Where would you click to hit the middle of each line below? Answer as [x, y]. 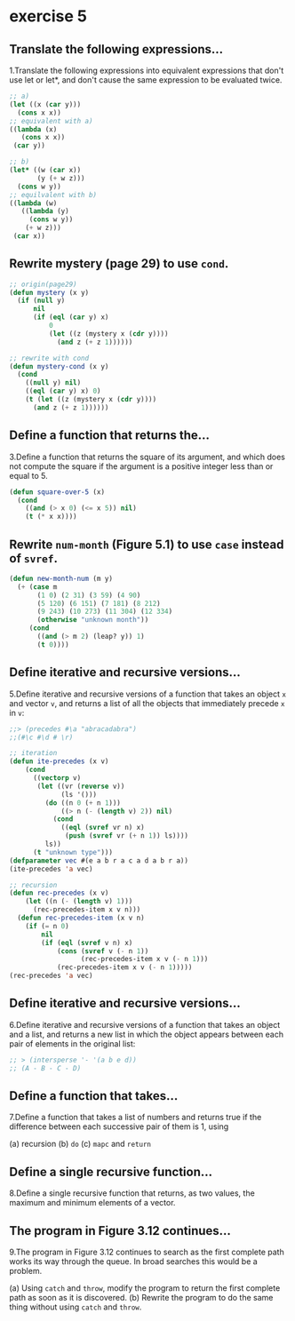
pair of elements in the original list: [72, 1043]
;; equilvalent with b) [53, 195]
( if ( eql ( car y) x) [71, 317]
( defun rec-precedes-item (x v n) [81, 918]
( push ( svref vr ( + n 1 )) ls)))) [127, 836]
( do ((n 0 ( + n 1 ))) [83, 803]
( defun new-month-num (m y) [61, 578]
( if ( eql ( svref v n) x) [87, 943]
